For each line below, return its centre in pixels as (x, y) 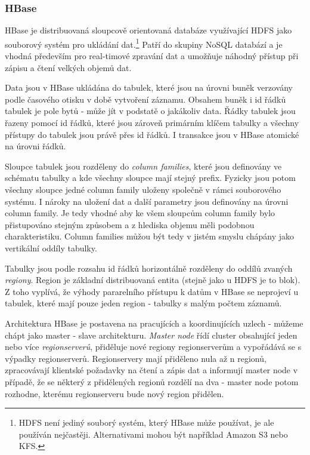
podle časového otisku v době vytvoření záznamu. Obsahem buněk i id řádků (145, 99)
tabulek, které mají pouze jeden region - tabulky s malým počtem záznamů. (143, 303)
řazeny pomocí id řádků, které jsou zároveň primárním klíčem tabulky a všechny (152, 123)
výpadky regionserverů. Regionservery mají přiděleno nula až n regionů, (136, 358)
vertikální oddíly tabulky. (51, 248)
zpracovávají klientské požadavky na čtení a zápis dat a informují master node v (151, 370)
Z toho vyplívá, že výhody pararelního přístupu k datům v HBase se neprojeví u (152, 291)
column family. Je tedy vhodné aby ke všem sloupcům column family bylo (140, 213)
